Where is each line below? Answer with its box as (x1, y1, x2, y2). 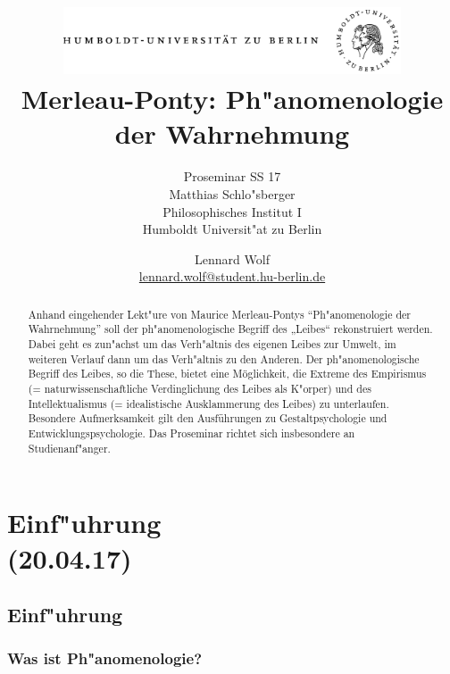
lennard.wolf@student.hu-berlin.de (138, 267, 326, 286)
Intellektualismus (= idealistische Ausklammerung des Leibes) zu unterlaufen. (28, 395, 389, 411)
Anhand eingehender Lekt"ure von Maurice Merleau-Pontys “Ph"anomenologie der (28, 306, 411, 321)
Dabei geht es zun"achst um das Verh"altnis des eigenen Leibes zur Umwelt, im (28, 337, 396, 352)
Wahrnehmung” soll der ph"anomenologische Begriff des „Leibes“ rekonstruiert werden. (28, 321, 433, 337)
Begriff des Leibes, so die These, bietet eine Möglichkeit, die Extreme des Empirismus (28, 366, 427, 381)
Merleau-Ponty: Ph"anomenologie (21, 80, 444, 117)
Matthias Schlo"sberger (169, 185, 296, 204)
